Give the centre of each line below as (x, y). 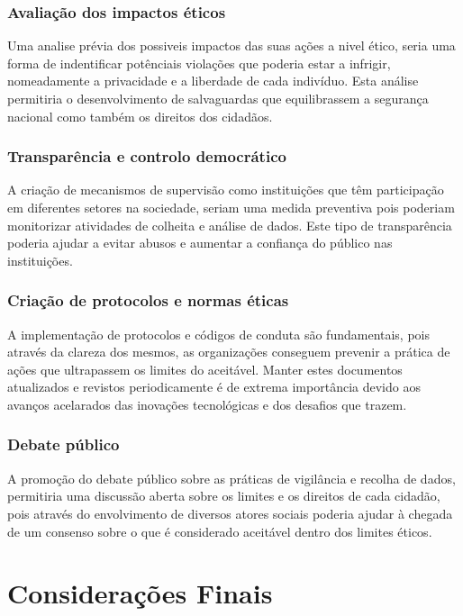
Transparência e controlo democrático (147, 156)
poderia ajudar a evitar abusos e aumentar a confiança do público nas (200, 243)
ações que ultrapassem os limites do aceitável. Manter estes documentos (205, 369)
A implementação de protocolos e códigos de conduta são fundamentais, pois (219, 334)
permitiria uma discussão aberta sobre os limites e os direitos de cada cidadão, (224, 496)
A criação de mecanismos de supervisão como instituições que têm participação (226, 190)
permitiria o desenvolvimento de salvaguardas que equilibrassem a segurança (218, 98)
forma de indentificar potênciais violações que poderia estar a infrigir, (199, 63)
